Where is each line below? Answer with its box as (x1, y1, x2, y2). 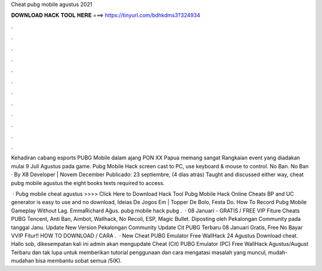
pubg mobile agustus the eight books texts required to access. (11, 179, 165, 186)
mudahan (11, 257, 35, 264)
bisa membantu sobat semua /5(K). (35, 257, 122, 264)
